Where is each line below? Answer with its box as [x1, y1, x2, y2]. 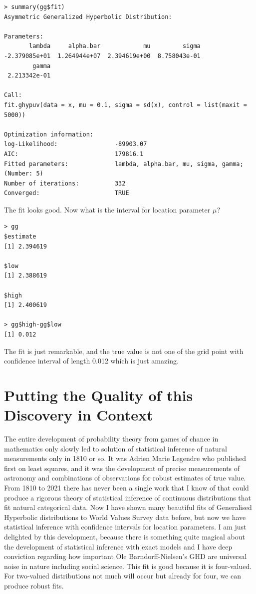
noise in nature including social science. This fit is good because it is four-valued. [4, 560, 252, 571]
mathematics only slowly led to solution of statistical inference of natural [4, 443, 227, 453]
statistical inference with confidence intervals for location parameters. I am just [4, 521, 247, 532]
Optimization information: [4, 130, 93, 138]
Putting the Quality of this [4, 384, 193, 405]
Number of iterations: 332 [4, 179, 126, 187]
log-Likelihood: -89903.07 [4, 140, 147, 148]
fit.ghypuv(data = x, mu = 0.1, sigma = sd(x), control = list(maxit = [4, 101, 247, 108]
